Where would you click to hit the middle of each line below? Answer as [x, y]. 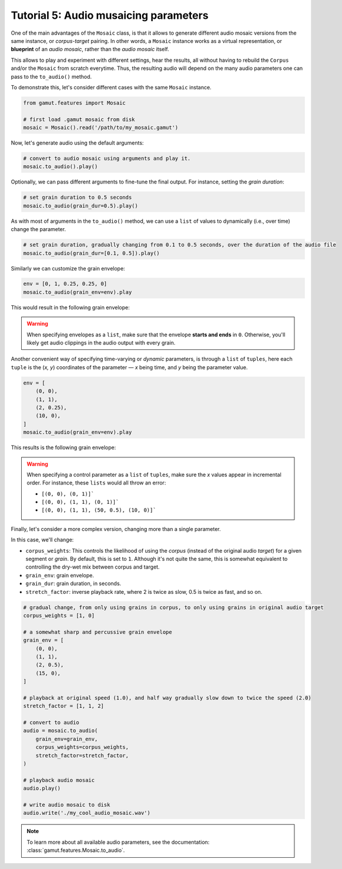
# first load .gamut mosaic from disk [79, 119]
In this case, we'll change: [42, 540]
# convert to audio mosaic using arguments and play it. [107, 158]
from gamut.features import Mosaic [74, 103]
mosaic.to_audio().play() [61, 167]
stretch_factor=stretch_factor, [82, 755]
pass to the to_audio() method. [51, 76]
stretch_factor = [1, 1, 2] [63, 706]
